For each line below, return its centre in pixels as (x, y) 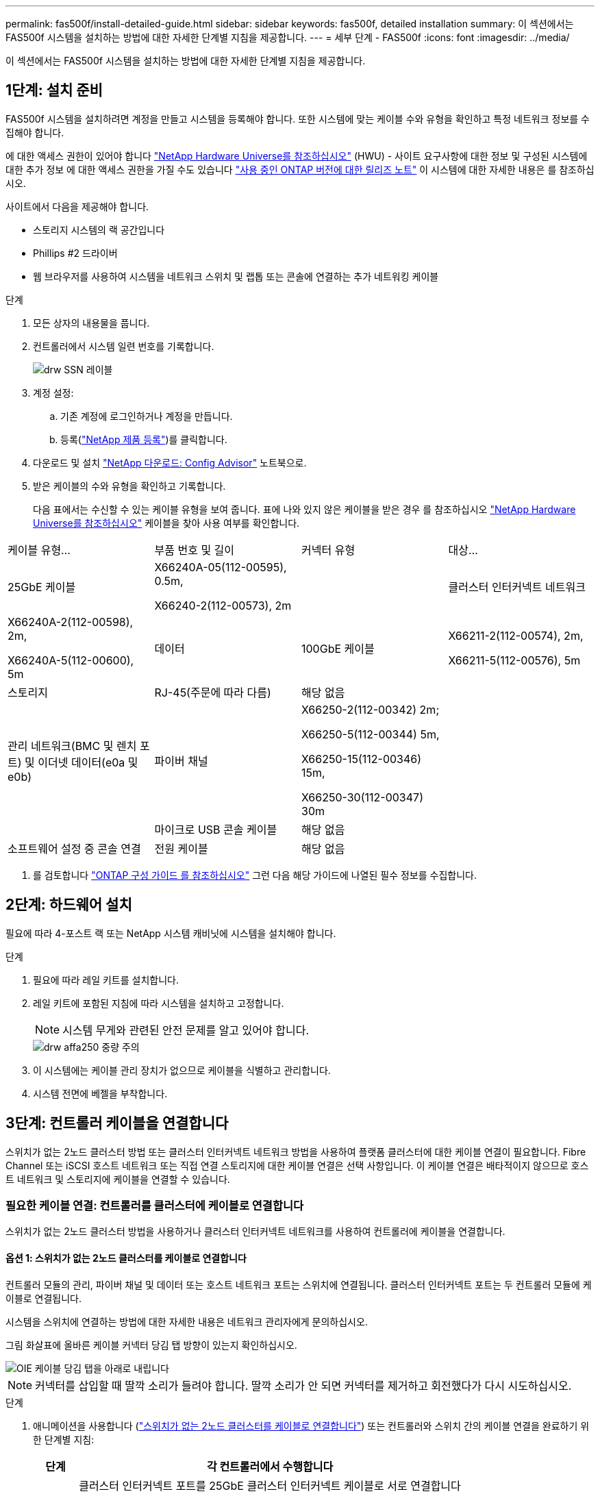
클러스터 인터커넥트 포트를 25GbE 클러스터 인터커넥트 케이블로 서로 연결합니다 (270, 1485)
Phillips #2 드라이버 (75, 253)
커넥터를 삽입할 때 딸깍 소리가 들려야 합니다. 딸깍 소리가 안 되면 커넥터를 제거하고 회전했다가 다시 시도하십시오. (303, 1385)
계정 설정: (53, 392)
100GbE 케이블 (338, 648)
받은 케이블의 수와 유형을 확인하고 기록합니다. (129, 486)
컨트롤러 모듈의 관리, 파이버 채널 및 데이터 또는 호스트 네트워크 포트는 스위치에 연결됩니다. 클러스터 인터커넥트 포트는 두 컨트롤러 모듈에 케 (299, 1284)
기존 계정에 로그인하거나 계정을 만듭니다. (147, 416)
